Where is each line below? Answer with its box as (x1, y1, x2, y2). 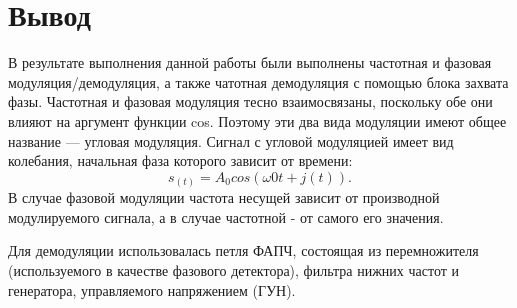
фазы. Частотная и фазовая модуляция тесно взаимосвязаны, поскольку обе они (8, 91, 493, 112)
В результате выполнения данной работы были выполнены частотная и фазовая (8, 52, 492, 73)
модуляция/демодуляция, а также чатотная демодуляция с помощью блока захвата (8, 71, 509, 92)
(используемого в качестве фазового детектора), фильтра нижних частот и (8, 259, 459, 280)
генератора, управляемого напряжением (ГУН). (8, 279, 296, 300)
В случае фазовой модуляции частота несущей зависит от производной (8, 187, 440, 208)
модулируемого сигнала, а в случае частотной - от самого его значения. (8, 206, 444, 227)
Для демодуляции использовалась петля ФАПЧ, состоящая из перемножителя (8, 240, 479, 261)
